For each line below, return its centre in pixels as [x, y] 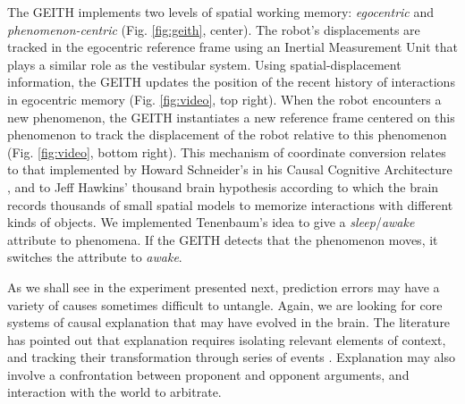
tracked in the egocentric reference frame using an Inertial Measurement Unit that [233, 47]
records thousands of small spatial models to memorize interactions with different [230, 204]
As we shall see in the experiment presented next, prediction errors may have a [224, 286]
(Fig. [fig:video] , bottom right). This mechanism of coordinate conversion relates [227, 151]
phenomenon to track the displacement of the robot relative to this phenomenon [227, 135]
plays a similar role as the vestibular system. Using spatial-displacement [204, 64]
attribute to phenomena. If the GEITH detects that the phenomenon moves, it [223, 239]
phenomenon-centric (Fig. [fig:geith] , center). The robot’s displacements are [214, 29]
